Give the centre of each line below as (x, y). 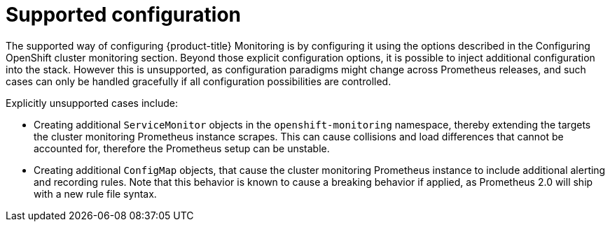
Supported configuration (124, 15)
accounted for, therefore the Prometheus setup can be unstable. (182, 148)
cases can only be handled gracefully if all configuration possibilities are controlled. (199, 81)
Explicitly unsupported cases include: (92, 103)
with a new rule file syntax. (95, 193)
